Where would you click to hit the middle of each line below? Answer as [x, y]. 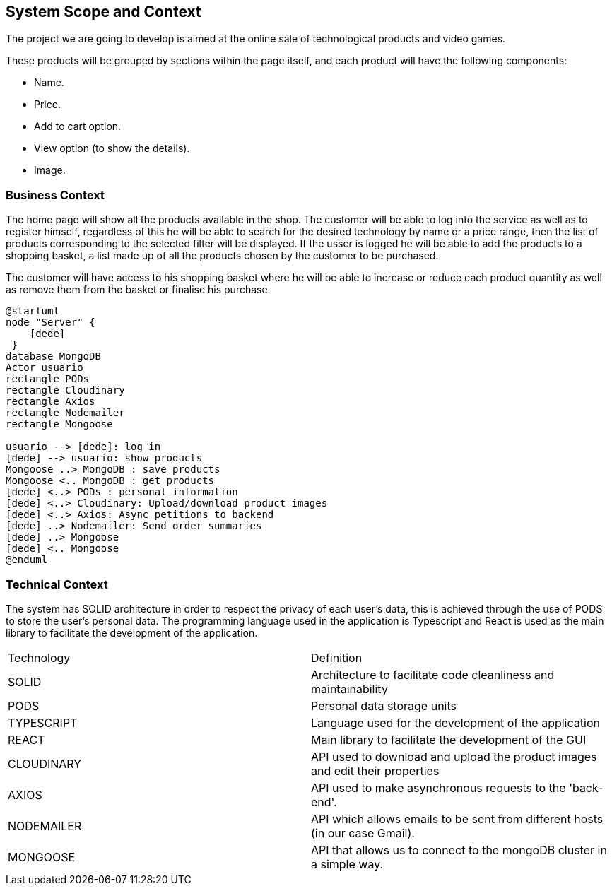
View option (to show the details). [112, 148]
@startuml [33, 311]
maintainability [349, 689]
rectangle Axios [51, 402]
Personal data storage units [384, 706]
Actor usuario [45, 368]
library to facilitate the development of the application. [132, 632]
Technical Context [57, 584]
